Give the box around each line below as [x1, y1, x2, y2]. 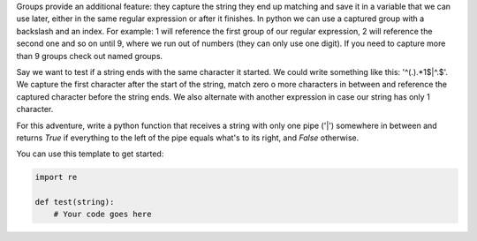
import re [34, 172, 78, 183]
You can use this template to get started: [16, 148, 164, 159]
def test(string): [34, 197, 115, 207]
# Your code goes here [53, 209, 152, 220]
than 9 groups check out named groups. [16, 50, 163, 61]
